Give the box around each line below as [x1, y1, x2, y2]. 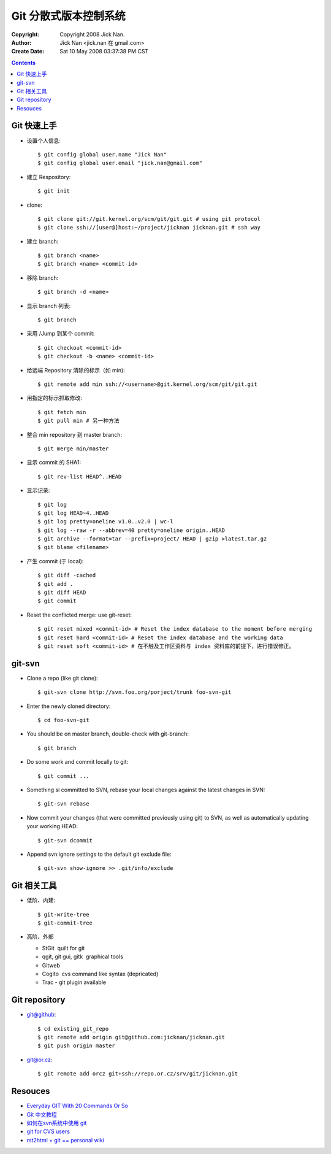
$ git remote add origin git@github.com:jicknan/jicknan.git [37, 1034, 225, 1041]
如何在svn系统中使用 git [26, 1119, 87, 1126]
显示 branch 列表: [26, 302, 71, 309]
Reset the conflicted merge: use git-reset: [26, 611, 132, 618]
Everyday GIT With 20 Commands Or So [26, 1102, 129, 1110]
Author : [11, 39, 32, 46]
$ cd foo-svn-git [37, 717, 89, 724]
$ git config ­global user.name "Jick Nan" [37, 151, 167, 158]
